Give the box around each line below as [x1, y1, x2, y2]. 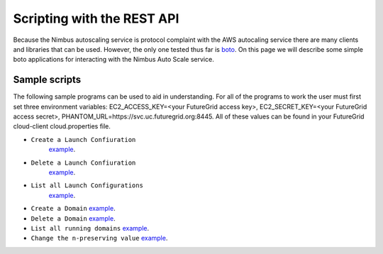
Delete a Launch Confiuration [30, 158, 136, 167]
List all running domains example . [30, 223, 150, 232]
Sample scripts [13, 74, 82, 86]
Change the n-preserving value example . [30, 234, 168, 243]
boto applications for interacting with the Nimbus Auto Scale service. [13, 55, 214, 64]
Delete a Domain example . [30, 214, 116, 223]
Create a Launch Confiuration [30, 136, 136, 143]
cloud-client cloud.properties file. [13, 122, 111, 131]
